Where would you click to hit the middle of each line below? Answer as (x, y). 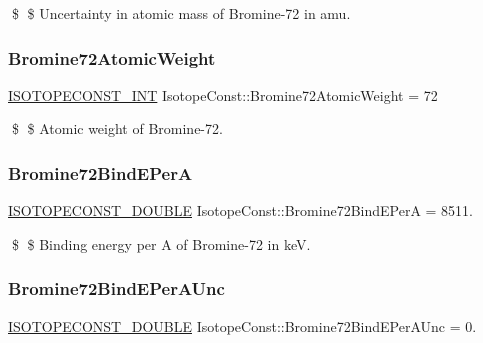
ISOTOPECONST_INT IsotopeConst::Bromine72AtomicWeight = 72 (223, 94)
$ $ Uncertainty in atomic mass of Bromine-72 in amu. (181, 13)
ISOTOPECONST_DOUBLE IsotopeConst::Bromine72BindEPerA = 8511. (241, 210)
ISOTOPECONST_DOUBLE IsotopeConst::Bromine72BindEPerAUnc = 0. (242, 325)
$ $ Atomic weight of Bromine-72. (117, 128)
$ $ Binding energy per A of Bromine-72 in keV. (161, 243)
